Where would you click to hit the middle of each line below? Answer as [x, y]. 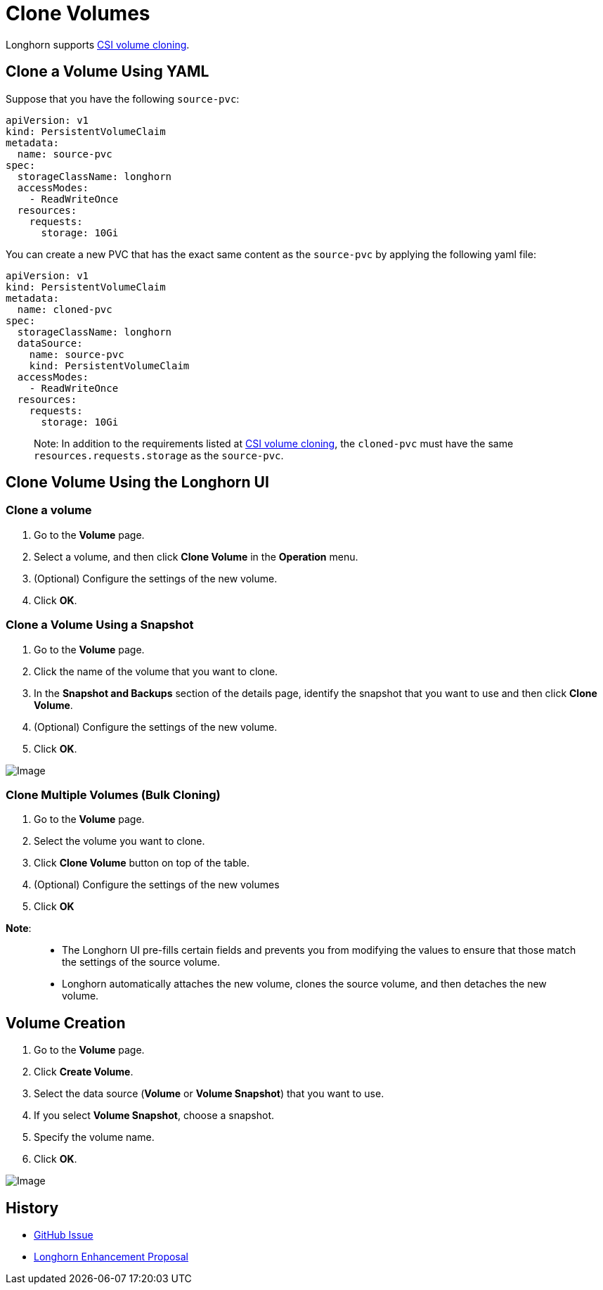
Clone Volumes [78, 13]
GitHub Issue [64, 1235]
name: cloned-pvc [65, 309]
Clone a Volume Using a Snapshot [100, 625]
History [32, 1208]
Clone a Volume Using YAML [108, 72]
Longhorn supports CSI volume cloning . [98, 44]
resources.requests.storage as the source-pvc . [159, 455]
